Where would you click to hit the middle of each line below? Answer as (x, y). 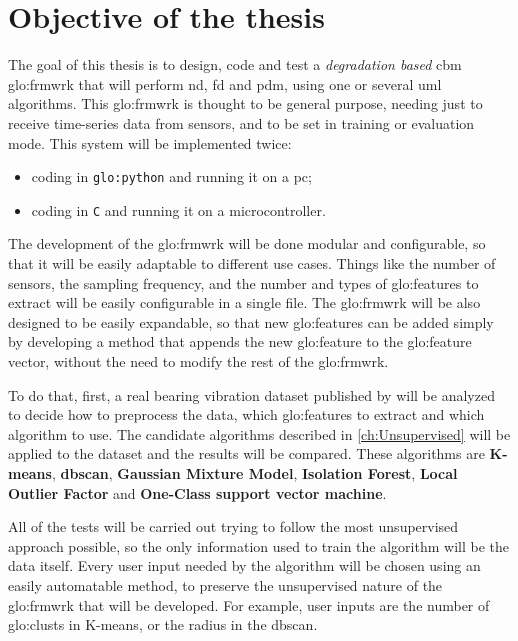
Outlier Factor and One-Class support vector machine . (197, 492)
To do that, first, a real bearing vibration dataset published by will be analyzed (251, 394)
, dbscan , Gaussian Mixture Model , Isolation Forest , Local (254, 472)
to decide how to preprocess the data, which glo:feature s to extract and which (246, 414)
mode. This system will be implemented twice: (150, 142)
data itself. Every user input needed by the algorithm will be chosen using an (244, 565)
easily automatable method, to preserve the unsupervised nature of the (225, 584)
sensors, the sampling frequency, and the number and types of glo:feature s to (243, 282)
